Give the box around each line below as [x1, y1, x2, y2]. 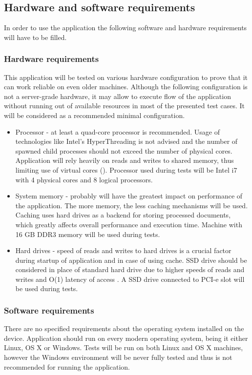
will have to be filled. [4, 32, 67, 42]
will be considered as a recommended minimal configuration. [4, 110, 185, 120]
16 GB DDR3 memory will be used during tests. [15, 229, 160, 239]
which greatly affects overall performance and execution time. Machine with [15, 219, 242, 229]
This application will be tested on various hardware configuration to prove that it [4, 72, 248, 82]
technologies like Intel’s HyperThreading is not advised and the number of [15, 136, 238, 146]
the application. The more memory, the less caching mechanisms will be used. [15, 200, 248, 210]
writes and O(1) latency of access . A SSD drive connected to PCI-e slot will [15, 274, 245, 284]
